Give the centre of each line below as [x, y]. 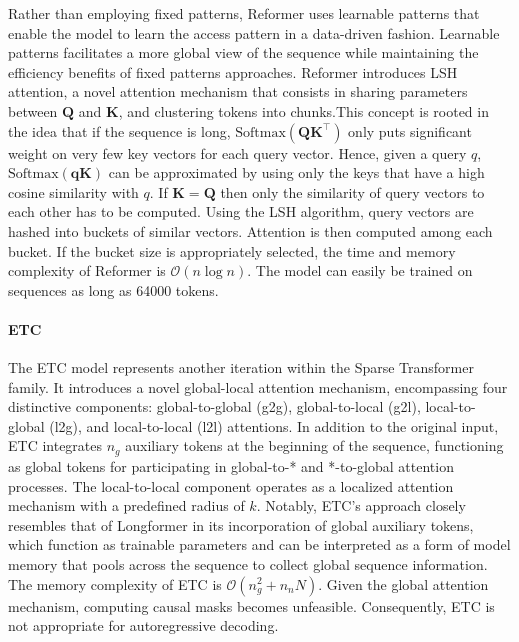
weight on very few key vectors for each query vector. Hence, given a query [237, 152]
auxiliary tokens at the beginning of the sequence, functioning [314, 445]
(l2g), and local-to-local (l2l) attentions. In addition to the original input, [274, 425]
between [33, 110]
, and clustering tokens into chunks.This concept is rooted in [303, 110]
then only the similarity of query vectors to [352, 191]
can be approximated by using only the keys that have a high [296, 172]
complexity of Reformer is [87, 270]
